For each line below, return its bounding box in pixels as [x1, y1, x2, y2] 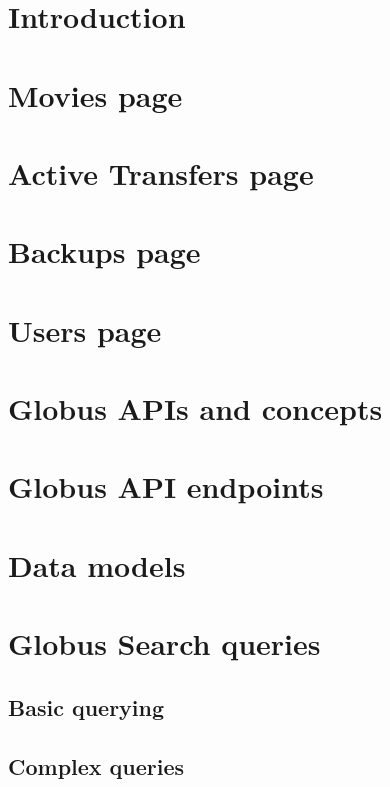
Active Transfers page [8, 152, 314, 193]
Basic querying [8, 691, 165, 722]
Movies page [8, 74, 183, 115]
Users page [8, 309, 162, 350]
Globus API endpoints [8, 466, 324, 507]
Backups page [8, 231, 201, 272]
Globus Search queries [8, 623, 321, 664]
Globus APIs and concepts [8, 388, 383, 429]
